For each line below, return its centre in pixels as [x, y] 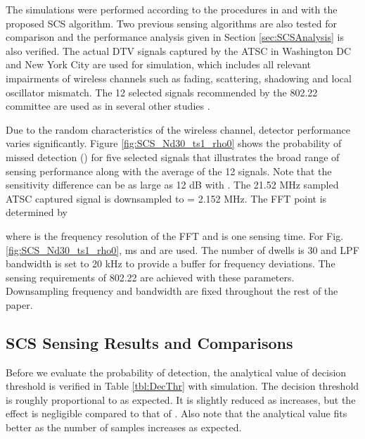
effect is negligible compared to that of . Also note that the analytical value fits [177, 413]
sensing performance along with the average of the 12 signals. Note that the [169, 171]
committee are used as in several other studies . [108, 106]
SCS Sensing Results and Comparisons [149, 342]
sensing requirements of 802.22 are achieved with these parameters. [150, 277]
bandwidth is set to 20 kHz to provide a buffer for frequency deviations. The [171, 263]
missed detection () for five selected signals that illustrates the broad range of [173, 157]
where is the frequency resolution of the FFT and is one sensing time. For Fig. [175, 235]
